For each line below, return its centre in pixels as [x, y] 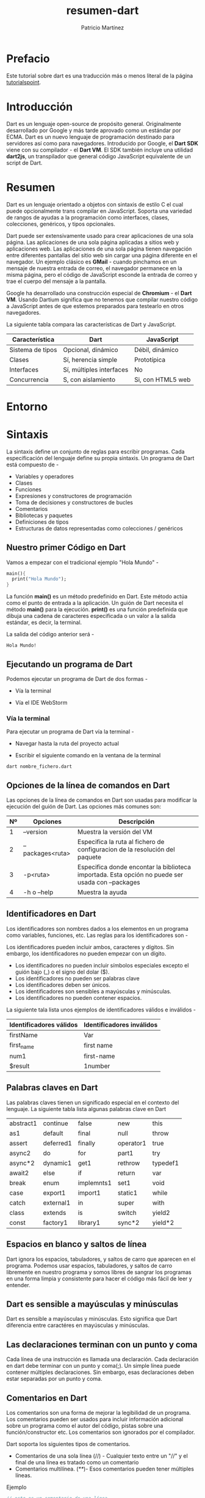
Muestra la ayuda [102, 892]
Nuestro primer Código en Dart [66, 548]
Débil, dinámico [156, 350]
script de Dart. [24, 163]
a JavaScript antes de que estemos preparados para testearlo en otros [95, 306]
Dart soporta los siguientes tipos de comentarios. [68, 1444]
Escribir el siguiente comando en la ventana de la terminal [88, 755]
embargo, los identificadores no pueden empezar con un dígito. [86, 953]
